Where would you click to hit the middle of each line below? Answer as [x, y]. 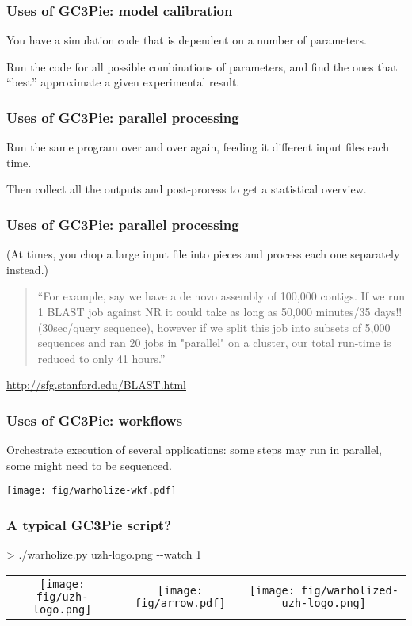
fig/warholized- [350, 590]
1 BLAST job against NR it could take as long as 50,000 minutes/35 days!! [220, 311]
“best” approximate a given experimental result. [123, 82]
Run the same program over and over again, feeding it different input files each [198, 147]
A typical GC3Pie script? [89, 524]
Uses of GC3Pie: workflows [95, 420]
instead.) [27, 269]
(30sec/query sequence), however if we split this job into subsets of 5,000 [214, 327]
